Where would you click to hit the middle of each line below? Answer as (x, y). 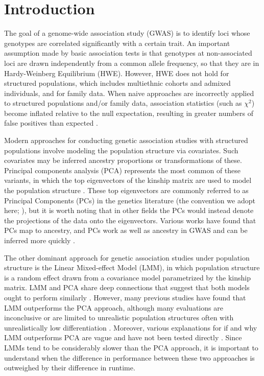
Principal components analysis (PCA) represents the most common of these (123, 170)
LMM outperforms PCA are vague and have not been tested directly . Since (123, 337)
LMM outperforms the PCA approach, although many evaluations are (114, 307)
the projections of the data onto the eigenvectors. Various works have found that (130, 220)
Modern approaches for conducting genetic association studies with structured (126, 140)
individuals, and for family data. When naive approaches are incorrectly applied (129, 93)
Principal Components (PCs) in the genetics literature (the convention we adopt (130, 200)
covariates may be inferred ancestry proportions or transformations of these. (123, 160)
